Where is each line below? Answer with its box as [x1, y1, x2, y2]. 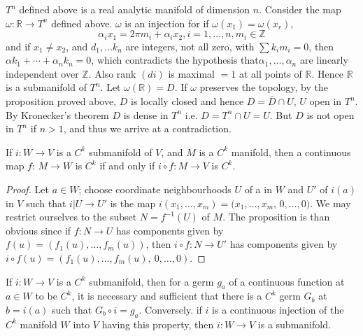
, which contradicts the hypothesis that [91, 52, 259, 67]
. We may [310, 195, 351, 210]
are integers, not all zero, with [125, 38, 255, 53]
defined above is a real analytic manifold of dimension [19, 2, 250, 16]
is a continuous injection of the [212, 302, 344, 316]
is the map [110, 195, 156, 210]
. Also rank [88, 66, 136, 80]
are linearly [299, 52, 348, 67]
